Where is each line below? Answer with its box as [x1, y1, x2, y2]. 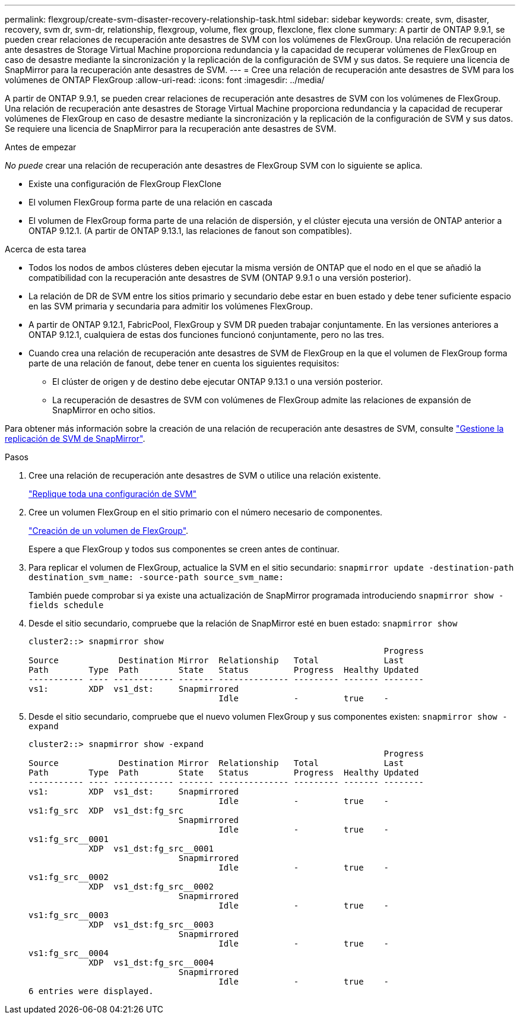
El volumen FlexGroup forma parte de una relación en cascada [28, 197, 272, 207]
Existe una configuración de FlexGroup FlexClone [28, 179, 222, 189]
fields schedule [28, 600, 104, 610]
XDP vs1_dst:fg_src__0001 [88, 844, 214, 853]
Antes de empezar [5, 142, 77, 152]
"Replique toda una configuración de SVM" [28, 489, 197, 499]
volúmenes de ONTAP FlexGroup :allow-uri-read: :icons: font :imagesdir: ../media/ [5, 75, 325, 85]
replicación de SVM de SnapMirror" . [5, 433, 145, 444]
